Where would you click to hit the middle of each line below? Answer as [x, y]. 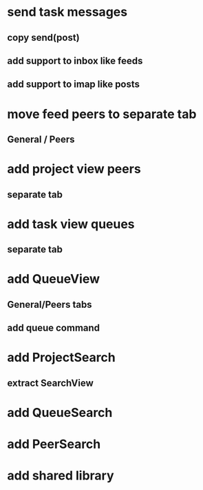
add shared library [61, 476]
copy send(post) [44, 38]
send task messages [67, 12]
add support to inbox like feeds [75, 60]
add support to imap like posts [73, 85]
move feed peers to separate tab [102, 114]
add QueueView [54, 279]
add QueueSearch [60, 412]
